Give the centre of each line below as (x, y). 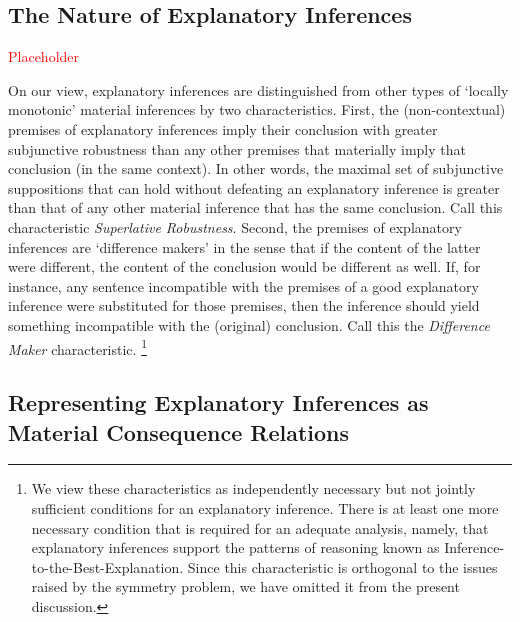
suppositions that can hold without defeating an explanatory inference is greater (254, 187)
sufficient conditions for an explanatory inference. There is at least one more (265, 507)
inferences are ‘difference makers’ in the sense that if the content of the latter (244, 246)
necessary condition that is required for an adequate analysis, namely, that (260, 527)
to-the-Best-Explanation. (107, 566)
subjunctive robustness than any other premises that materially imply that (237, 148)
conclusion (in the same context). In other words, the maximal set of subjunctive (256, 168)
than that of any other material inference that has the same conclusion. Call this (255, 207)
